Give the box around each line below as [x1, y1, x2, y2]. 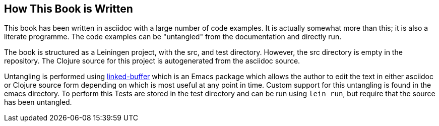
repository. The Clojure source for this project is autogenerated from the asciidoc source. [4, 56, 300, 66]
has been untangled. [4, 98, 72, 107]
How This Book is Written [4, 3, 133, 15]
